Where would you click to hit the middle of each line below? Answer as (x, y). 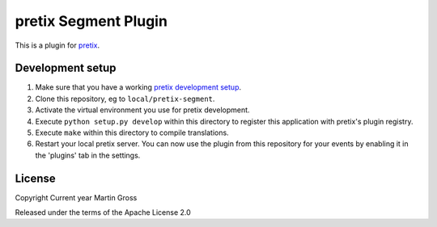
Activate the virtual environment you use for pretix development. (142, 110)
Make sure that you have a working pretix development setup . (138, 87)
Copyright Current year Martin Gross (76, 197)
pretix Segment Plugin (91, 21)
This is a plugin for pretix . (57, 45)
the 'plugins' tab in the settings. (88, 155)
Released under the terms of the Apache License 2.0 (103, 212)
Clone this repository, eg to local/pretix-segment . (125, 99)
